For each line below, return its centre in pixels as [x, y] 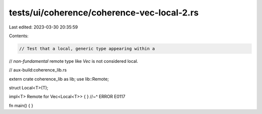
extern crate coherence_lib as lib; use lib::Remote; [59, 79]
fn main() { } [21, 105]
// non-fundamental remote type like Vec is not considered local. [74, 61]
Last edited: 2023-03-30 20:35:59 [43, 27]
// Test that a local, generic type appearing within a [87, 49]
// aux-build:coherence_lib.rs [38, 70]
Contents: [19, 36]
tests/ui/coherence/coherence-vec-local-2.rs [104, 13]
